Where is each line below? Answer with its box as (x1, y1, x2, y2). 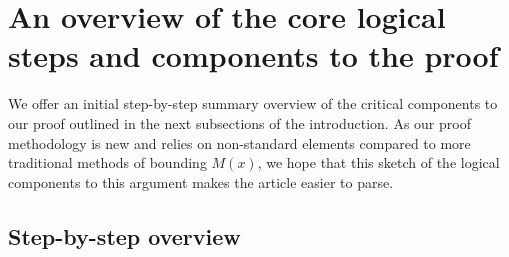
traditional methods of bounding (8, 152, 207, 173)
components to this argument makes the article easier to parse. (8, 171, 394, 192)
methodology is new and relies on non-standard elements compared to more (8, 132, 471, 153)
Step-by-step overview (8, 220, 241, 251)
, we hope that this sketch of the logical (257, 152, 500, 173)
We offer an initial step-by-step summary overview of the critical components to (8, 93, 498, 114)
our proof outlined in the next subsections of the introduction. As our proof (8, 112, 471, 133)
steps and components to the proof (8, 35, 499, 76)
